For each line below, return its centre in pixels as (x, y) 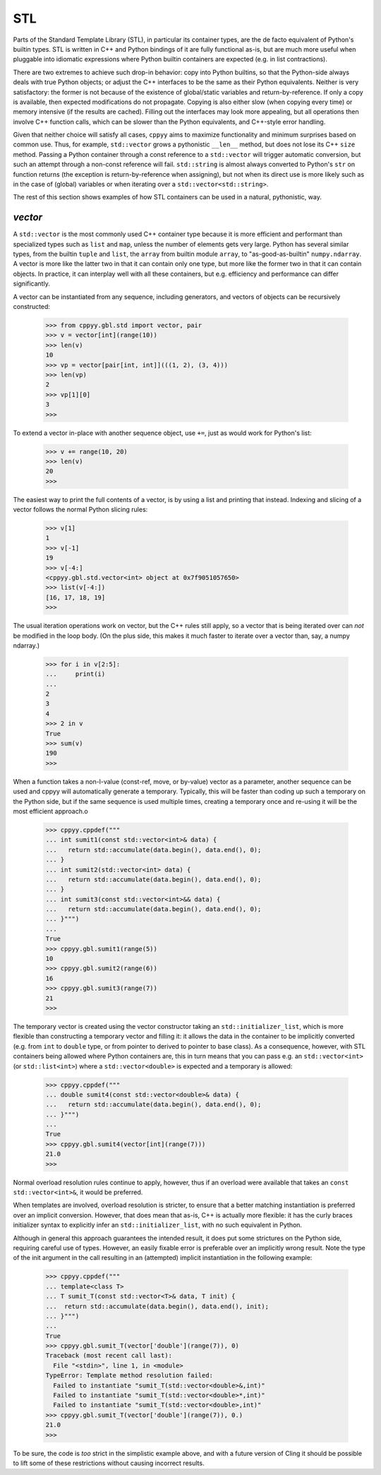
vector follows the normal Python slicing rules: (80, 510)
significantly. (32, 284)
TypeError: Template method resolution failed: (129, 1376)
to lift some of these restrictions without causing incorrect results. (109, 1463)
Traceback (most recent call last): (109, 1356)
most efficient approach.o (50, 811)
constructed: (32, 307)
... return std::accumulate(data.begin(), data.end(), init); (157, 1306)
